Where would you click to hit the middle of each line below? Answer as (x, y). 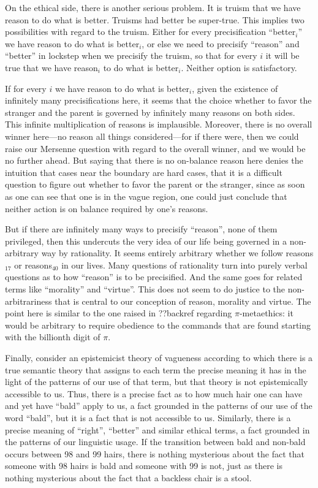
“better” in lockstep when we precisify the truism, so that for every (131, 55)
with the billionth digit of (53, 337)
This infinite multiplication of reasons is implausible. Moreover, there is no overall (159, 124)
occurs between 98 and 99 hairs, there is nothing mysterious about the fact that (155, 453)
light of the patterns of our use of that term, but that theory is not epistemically (157, 382)
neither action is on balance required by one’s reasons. (107, 208)
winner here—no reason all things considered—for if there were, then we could (152, 136)
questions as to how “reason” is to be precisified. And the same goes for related (154, 277)
